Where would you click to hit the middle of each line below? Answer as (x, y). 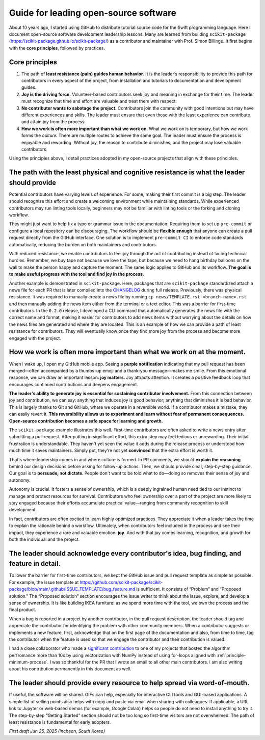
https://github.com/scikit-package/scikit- (121, 582)
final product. (23, 610)
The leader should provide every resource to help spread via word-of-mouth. (129, 683)
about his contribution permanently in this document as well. (70, 669)
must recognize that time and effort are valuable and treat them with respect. (99, 101)
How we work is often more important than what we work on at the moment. (127, 352)
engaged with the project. (35, 338)
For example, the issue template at (44, 582)
